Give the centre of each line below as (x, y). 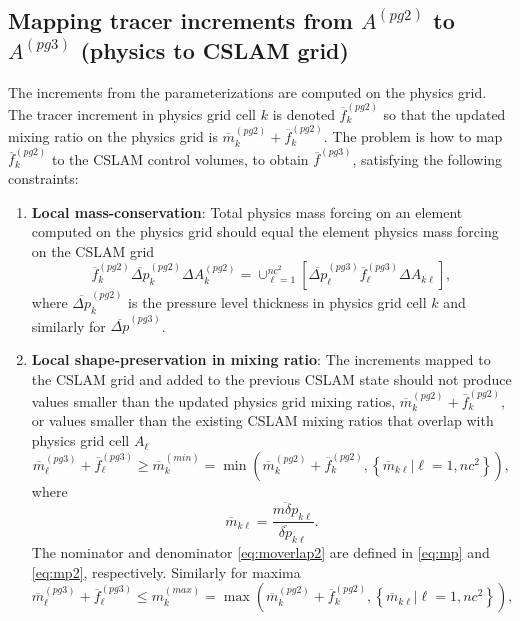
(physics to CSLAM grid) (214, 49)
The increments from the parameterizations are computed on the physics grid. (247, 91)
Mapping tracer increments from (180, 20)
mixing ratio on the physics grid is (113, 136)
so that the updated (444, 113)
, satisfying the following (427, 158)
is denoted (303, 113)
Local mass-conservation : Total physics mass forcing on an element (247, 211)
